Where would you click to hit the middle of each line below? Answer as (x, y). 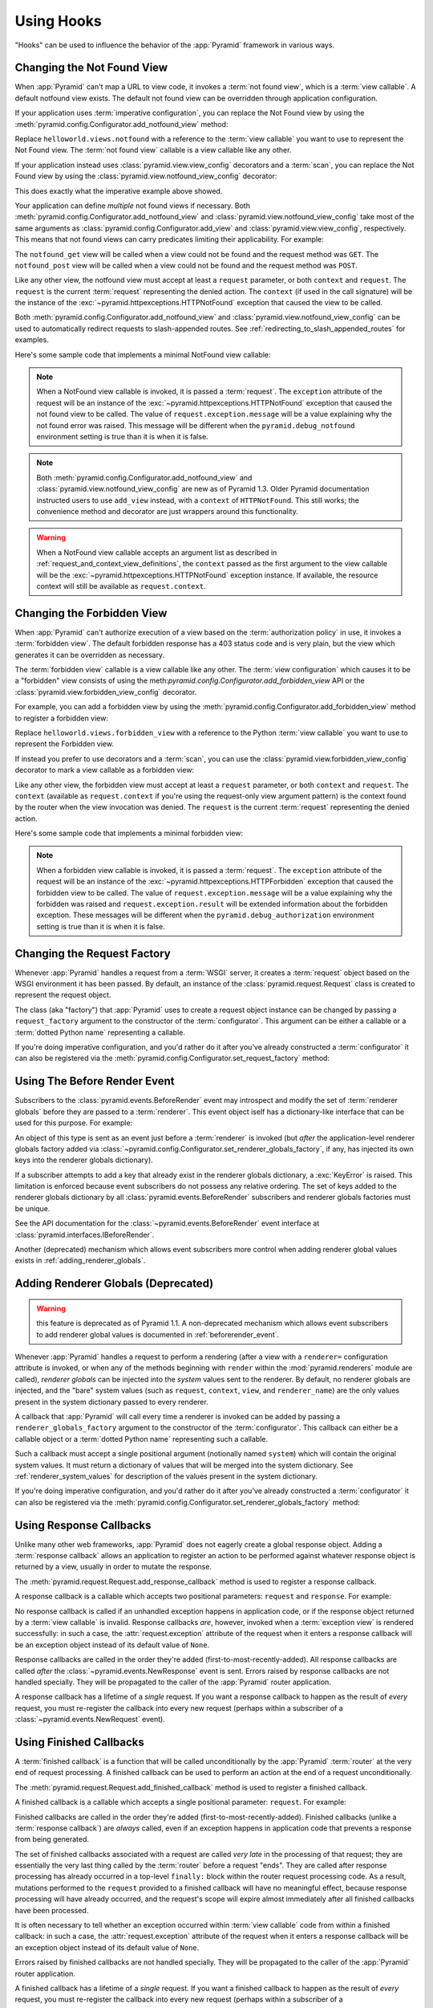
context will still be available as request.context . (121, 586)
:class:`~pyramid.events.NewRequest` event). (90, 1720)
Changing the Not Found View (91, 68)
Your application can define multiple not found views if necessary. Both (132, 206)
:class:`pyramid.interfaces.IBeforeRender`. (85, 1235)
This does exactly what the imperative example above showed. (119, 191)
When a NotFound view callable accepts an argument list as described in (157, 552)
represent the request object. (63, 995)
